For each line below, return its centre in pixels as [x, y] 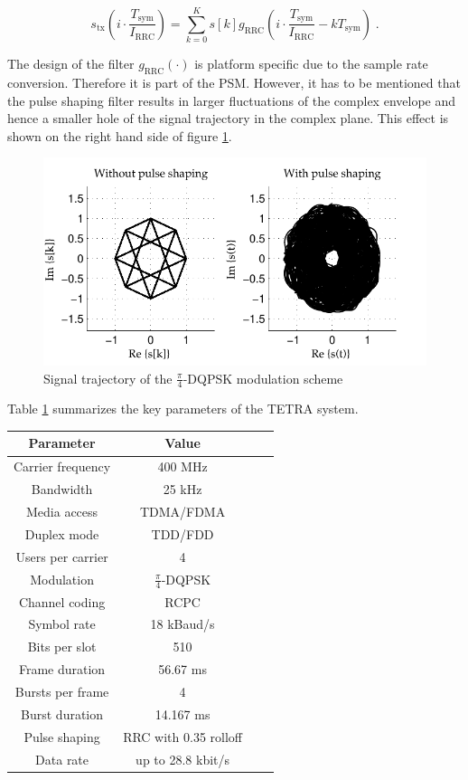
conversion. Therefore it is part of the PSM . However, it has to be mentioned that [234, 82]
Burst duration [62, 713]
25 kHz [183, 489]
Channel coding [62, 601]
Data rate [62, 759]
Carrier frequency [62, 466]
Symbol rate [62, 624]
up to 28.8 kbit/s [183, 759]
